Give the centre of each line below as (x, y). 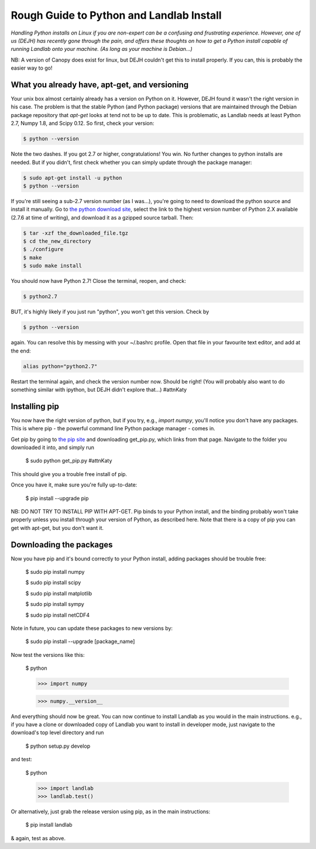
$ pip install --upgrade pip (57, 498)
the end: (21, 351)
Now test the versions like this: (48, 655)
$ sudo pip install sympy (55, 604)
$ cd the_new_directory (57, 241)
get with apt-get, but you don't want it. (57, 528)
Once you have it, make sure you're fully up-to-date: (74, 485)
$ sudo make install (52, 266)
